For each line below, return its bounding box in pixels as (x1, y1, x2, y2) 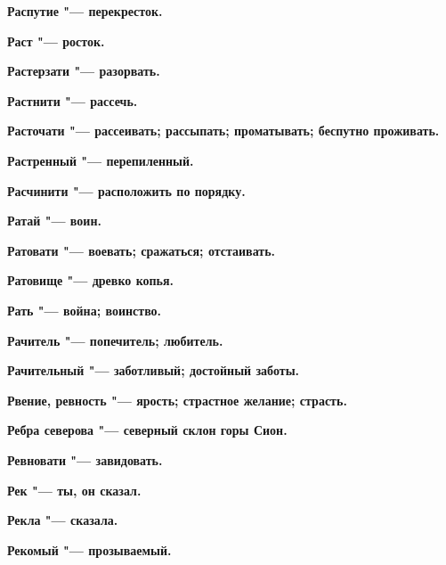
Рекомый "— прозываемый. (7, 540, 172, 559)
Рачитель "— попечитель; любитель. (7, 331, 223, 349)
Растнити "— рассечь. (7, 91, 138, 110)
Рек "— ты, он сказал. (7, 480, 142, 499)
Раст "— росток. (7, 31, 105, 50)
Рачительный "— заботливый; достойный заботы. (7, 361, 300, 380)
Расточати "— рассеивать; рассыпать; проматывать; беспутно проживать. (7, 121, 440, 140)
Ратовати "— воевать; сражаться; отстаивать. (7, 241, 276, 259)
